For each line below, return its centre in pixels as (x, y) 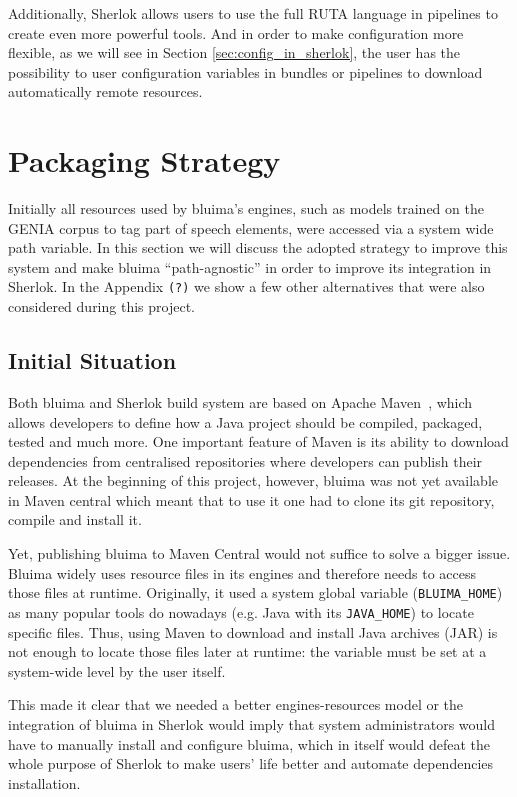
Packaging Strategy (144, 160)
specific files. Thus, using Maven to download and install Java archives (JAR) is (253, 631)
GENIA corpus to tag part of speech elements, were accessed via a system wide (251, 227)
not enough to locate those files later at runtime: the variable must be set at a (247, 651)
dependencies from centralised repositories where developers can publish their (245, 460)
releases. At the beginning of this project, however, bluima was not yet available (253, 480)
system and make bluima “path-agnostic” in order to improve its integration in (250, 266)
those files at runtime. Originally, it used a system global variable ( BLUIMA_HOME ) (255, 592)
